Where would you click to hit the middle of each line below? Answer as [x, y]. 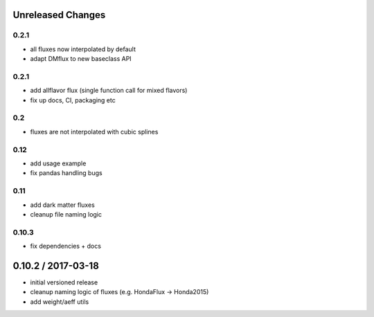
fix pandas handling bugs [66, 173]
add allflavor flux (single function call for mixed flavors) [109, 91]
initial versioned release [64, 282]
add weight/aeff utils [60, 302]
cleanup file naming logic [66, 214]
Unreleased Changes [59, 15]
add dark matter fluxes [62, 205]
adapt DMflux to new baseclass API [81, 59]
